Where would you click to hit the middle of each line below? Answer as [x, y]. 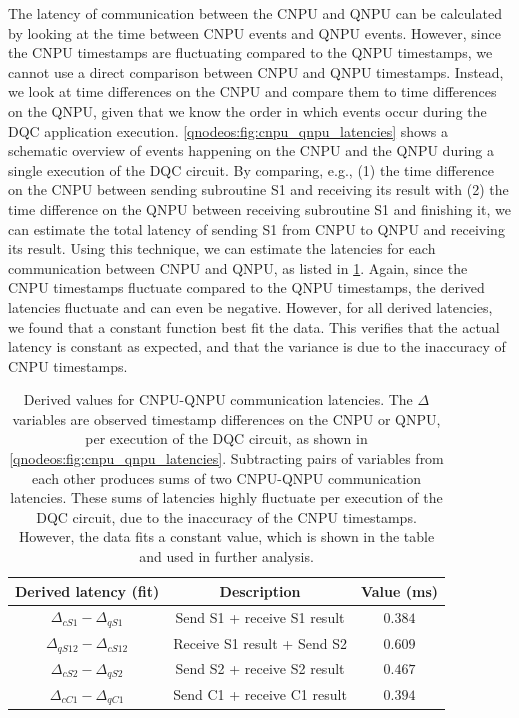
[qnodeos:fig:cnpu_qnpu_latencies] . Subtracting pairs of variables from [226, 458]
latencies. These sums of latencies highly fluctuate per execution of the [226, 497]
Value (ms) [399, 590]
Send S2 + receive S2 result [260, 668]
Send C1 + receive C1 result [260, 694]
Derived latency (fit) [87, 590]
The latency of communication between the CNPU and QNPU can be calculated [255, 13]
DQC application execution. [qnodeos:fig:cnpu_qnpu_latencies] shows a [228, 130]
